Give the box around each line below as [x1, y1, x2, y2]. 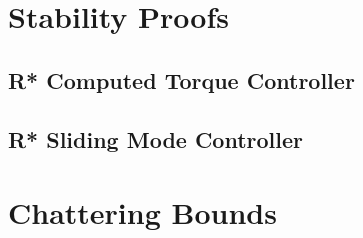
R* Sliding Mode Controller [8, 123, 304, 154]
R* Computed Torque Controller [8, 64, 355, 95]
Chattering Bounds [8, 192, 277, 233]
